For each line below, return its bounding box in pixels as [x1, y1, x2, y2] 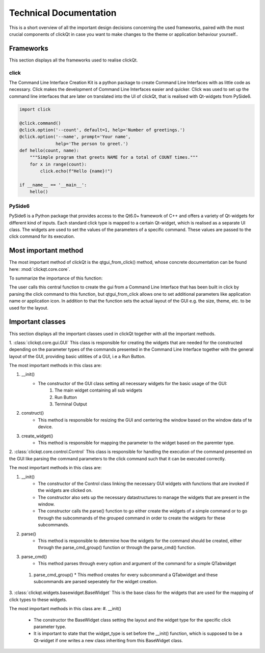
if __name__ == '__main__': [19, 182, 87, 188]
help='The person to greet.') [55, 141, 129, 146]
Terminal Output [54, 401, 87, 407]
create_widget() [21, 433, 53, 439]
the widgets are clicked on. [38, 487, 93, 493]
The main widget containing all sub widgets [54, 387, 142, 393]
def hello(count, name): [19, 148, 79, 153]
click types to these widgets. [9, 596, 67, 602]
